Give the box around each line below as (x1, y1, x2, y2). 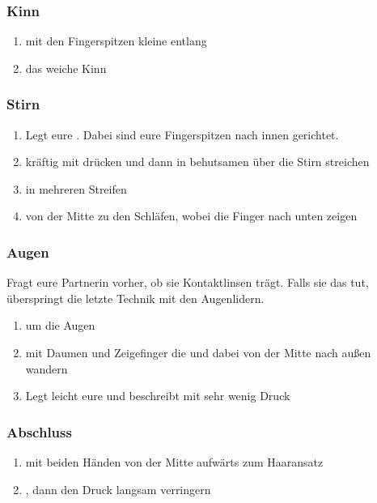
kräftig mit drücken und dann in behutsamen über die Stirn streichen (25, 153, 370, 170)
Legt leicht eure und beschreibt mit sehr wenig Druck (25, 387, 290, 404)
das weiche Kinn (25, 59, 107, 76)
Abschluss (6, 421, 72, 441)
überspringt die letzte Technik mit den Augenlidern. (6, 289, 265, 306)
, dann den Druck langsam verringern (25, 480, 211, 497)
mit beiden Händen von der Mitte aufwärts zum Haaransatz (25, 454, 324, 470)
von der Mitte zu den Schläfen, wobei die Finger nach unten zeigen (25, 207, 358, 224)
